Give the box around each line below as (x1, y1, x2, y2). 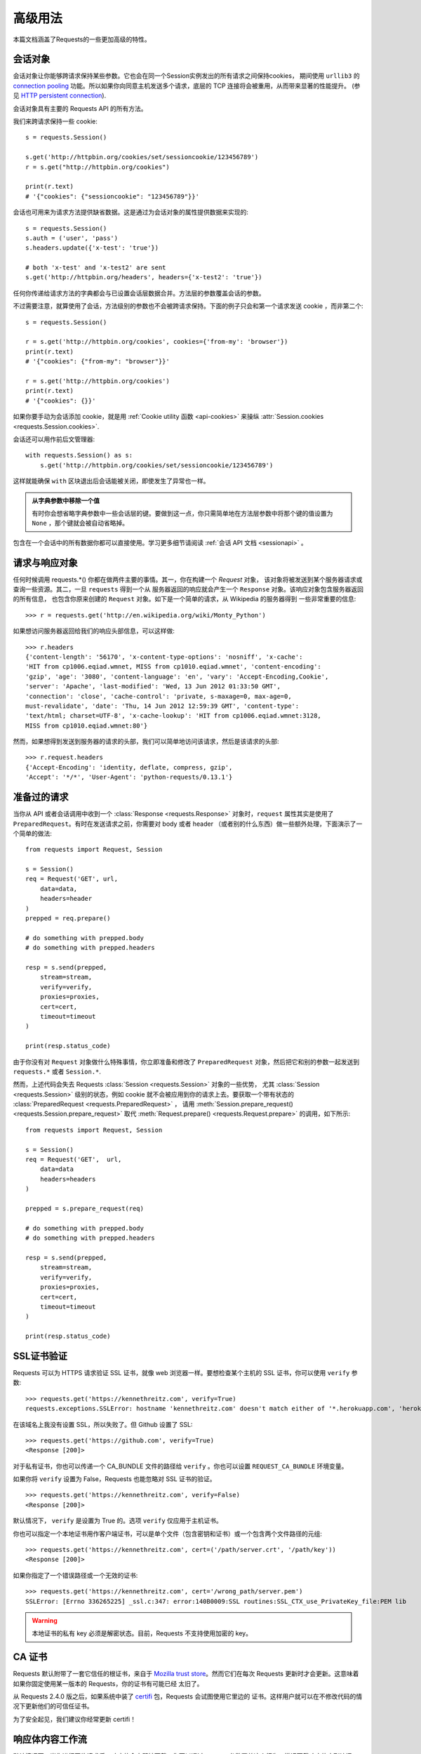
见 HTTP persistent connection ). (13, 91, 107, 100)
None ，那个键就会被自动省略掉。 (32, 519, 129, 528)
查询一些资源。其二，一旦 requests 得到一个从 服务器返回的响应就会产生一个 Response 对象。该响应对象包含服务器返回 (13, 584, 364, 593)
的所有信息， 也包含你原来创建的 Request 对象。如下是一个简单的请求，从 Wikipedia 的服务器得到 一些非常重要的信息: (13, 595, 356, 603)
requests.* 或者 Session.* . (13, 1067, 102, 1076)
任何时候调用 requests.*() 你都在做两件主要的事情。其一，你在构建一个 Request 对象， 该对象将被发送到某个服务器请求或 (13, 575, 363, 584)
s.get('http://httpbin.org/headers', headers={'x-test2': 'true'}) (25, 274, 262, 281)
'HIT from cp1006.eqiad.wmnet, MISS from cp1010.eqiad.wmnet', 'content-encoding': (25, 663, 322, 671)
